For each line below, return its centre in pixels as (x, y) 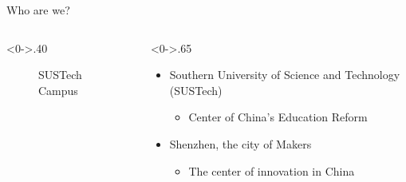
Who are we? (38, 10)
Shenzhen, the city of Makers (240, 143)
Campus (58, 90)
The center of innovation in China (272, 170)
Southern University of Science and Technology (285, 75)
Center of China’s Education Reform (278, 117)
